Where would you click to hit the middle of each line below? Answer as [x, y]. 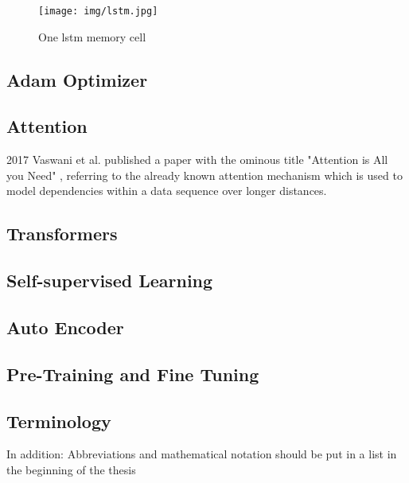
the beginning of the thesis [71, 469]
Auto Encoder [65, 327]
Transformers [62, 234]
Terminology [59, 421]
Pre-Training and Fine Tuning [133, 374]
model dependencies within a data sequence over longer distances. [167, 191]
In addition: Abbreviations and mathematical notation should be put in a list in [202, 454]
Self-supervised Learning [110, 280]
